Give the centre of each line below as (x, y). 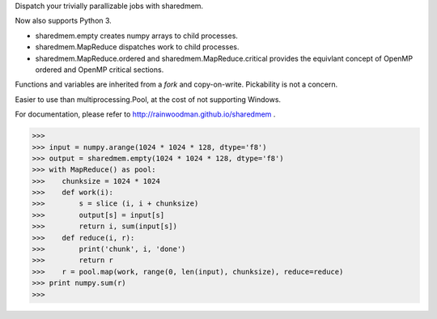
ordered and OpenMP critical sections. (100, 70)
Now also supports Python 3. (64, 21)
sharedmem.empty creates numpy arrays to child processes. (137, 36)
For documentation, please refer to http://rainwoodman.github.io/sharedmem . (145, 114)
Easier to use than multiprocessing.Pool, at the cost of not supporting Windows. (148, 99)
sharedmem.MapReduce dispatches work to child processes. (137, 47)
